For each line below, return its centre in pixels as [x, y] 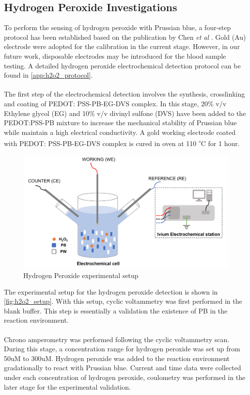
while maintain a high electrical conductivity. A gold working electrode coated [120, 132]
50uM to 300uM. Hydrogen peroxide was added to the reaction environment [117, 358]
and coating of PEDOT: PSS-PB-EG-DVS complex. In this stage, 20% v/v [115, 103]
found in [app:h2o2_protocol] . [48, 75]
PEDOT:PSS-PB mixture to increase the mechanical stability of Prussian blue [120, 123]
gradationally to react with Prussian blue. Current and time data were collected [123, 368]
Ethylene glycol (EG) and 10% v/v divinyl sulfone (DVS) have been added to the [125, 113]
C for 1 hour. [220, 143]
